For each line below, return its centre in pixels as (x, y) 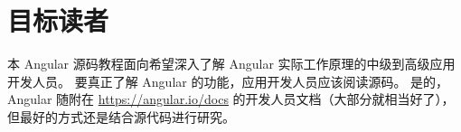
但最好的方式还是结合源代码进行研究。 (121, 116)
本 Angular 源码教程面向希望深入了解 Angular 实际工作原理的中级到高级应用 (231, 64)
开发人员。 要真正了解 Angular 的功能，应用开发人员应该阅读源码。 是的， (228, 81)
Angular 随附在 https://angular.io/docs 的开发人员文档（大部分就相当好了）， (231, 99)
